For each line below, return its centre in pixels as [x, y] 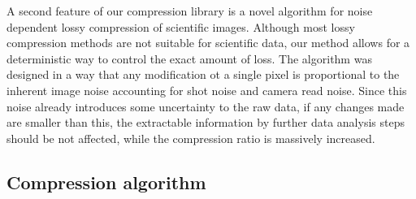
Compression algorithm [106, 182]
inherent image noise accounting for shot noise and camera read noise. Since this [207, 90]
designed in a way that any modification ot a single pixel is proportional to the [203, 74]
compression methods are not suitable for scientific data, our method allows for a [208, 43]
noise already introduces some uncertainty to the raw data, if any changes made [206, 106]
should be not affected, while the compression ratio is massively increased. [191, 138]
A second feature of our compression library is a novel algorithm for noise [190, 11]
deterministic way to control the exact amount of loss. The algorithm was [189, 58]
